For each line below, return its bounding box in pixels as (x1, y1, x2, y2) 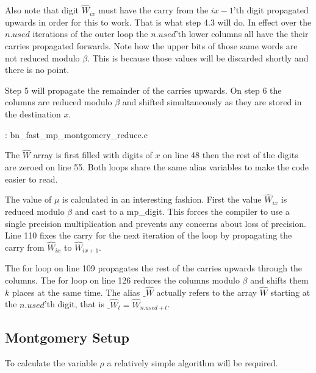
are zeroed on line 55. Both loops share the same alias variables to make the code (5, 160, 309, 173)
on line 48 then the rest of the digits (163, 148, 298, 161)
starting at (270, 285, 311, 298)
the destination (5, 107, 61, 120)
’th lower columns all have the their (175, 27, 309, 40)
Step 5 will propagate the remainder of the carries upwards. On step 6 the (5, 83, 282, 96)
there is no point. (5, 63, 70, 76)
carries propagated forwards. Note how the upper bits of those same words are (5, 40, 298, 52)
